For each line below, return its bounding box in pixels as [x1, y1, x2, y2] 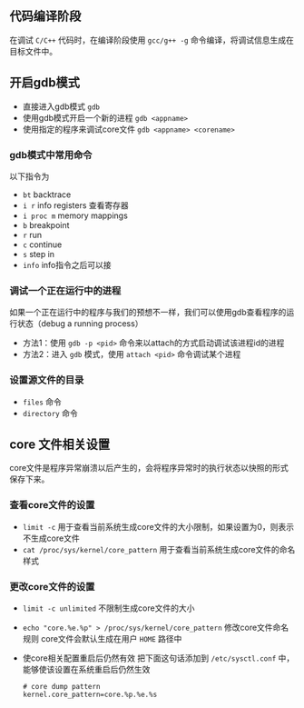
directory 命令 [22, 407, 79, 418]
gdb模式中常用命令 [9, 148, 93, 161]
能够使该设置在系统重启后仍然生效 [22, 663, 151, 674]
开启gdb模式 [9, 75, 80, 91]
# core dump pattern [22, 682, 101, 691]
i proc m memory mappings [22, 210, 129, 221]
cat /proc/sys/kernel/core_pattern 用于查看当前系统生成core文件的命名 [22, 543, 296, 554]
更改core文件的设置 [9, 580, 95, 593]
